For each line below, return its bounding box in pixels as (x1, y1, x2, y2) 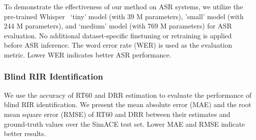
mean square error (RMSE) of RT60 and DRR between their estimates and (4, 109, 230, 119)
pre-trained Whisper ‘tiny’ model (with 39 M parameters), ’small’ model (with (4, 11, 244, 21)
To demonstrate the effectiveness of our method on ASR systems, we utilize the (4, 1, 243, 11)
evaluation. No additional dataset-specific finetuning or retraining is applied (4, 30, 232, 40)
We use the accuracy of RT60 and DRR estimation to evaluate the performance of (4, 89, 252, 100)
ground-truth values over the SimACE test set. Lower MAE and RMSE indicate (4, 118, 245, 129)
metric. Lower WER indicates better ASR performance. (4, 49, 171, 59)
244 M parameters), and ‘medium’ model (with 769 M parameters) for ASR (4, 21, 232, 31)
